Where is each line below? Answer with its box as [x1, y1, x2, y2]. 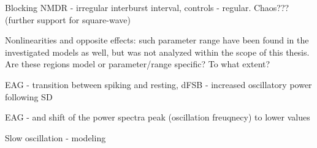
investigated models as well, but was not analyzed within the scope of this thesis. [5, 45, 310, 58]
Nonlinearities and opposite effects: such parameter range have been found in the [5, 34, 309, 46]
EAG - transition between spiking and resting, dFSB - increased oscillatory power [5, 78, 312, 91]
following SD [5, 90, 53, 103]
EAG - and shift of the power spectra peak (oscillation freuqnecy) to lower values [5, 111, 310, 124]
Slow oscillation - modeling [5, 131, 106, 144]
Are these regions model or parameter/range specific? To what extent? [5, 57, 270, 70]
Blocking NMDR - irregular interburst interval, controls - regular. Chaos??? [5, 1, 289, 13]
